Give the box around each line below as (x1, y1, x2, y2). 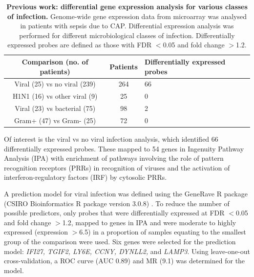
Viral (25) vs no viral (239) (14, 79, 96, 89)
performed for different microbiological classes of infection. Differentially (19, 30, 235, 40)
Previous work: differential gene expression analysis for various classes (6, 1, 248, 11)
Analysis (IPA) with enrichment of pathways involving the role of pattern (4, 153, 224, 163)
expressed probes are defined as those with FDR (7, 40, 152, 50)
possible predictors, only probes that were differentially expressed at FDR (4, 208, 225, 218)
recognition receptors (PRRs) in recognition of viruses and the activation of (4, 162, 230, 172)
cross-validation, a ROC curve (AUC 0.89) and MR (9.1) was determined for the (4, 256, 245, 266)
